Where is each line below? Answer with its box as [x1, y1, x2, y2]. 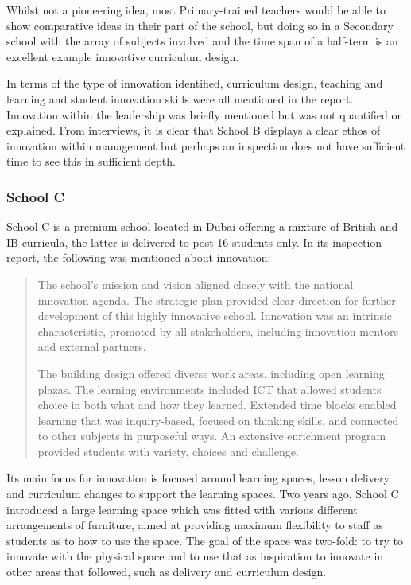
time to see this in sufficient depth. [6, 153, 176, 170]
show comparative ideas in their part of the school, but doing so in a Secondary [6, 17, 394, 33]
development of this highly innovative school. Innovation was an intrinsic [37, 307, 393, 324]
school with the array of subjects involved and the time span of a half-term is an [6, 33, 398, 49]
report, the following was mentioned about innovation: [6, 249, 271, 266]
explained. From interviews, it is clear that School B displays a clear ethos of [6, 122, 381, 138]
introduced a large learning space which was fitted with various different [6, 501, 358, 517]
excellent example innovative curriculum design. [6, 48, 239, 64]
